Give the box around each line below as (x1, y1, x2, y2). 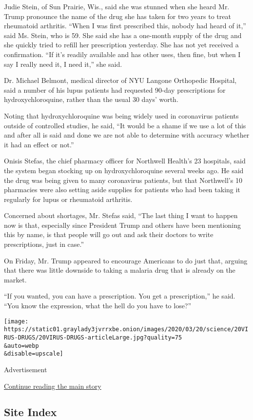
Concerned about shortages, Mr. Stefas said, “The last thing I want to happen (4, 210, 238, 220)
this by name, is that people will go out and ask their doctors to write (4, 229, 214, 240)
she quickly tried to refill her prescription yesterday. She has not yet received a (4, 40, 239, 50)
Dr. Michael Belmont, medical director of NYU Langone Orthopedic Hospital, (4, 75, 237, 85)
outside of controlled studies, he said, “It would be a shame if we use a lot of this (4, 120, 246, 130)
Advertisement (4, 364, 47, 374)
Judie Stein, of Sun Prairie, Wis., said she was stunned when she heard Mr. (4, 1, 230, 11)
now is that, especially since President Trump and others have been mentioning (4, 220, 241, 230)
